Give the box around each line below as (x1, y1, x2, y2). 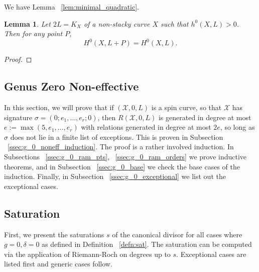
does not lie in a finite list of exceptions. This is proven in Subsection (10, 131, 223, 142)
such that (161, 18, 189, 29)
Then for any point (4, 28, 63, 39)
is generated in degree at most (158, 112, 251, 122)
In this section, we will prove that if (4, 102, 114, 113)
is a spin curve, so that (151, 102, 222, 113)
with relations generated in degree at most (81, 122, 211, 132)
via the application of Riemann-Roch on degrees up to (4, 248, 171, 259)
